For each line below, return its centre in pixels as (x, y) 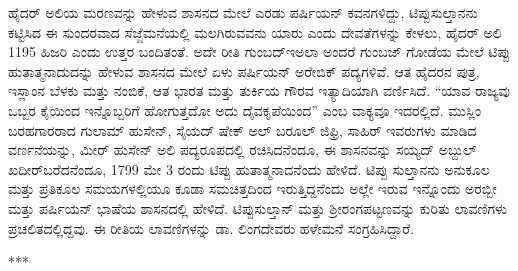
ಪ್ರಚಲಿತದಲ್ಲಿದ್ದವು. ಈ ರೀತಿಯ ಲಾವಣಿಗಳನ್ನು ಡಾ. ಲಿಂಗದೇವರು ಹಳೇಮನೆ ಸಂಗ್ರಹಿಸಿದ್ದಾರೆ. (211, 227)
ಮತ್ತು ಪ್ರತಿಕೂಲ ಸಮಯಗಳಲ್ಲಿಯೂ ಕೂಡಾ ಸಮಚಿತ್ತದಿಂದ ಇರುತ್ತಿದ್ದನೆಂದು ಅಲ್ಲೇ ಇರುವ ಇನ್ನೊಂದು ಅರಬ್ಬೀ (252, 188)
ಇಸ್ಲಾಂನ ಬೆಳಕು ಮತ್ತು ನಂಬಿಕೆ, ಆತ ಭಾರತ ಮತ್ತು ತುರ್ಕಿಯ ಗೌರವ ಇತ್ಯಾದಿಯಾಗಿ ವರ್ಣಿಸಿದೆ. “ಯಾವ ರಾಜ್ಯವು (259, 90)
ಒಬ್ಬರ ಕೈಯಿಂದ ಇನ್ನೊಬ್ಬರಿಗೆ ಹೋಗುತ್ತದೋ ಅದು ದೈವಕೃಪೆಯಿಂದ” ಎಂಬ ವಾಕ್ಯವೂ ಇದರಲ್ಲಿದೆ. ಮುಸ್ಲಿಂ (245, 109)
